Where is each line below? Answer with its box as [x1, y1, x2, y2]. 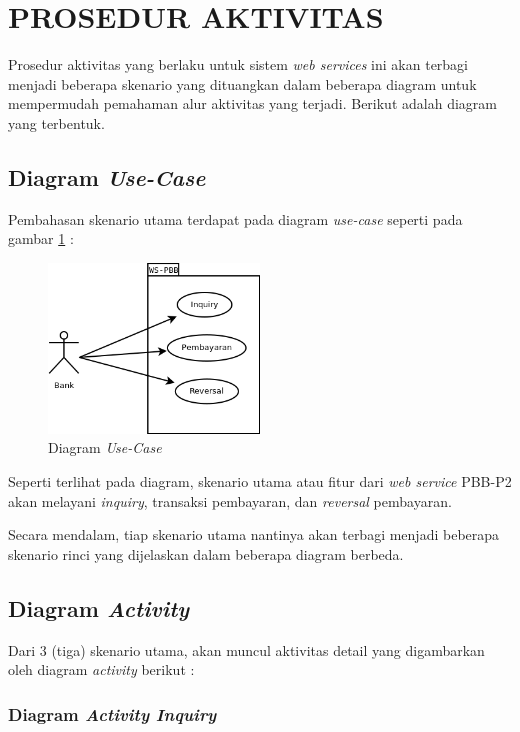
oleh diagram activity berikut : [8, 659, 195, 680]
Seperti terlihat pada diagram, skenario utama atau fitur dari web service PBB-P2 [8, 471, 512, 492]
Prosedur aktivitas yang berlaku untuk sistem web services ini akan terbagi [8, 54, 469, 75]
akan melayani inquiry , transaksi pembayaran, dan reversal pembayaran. [8, 490, 452, 511]
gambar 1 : [8, 228, 74, 249]
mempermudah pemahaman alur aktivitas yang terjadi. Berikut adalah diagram [8, 93, 497, 114]
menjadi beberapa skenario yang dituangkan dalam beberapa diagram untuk [8, 73, 477, 94]
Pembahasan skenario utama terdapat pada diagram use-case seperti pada [8, 208, 463, 229]
